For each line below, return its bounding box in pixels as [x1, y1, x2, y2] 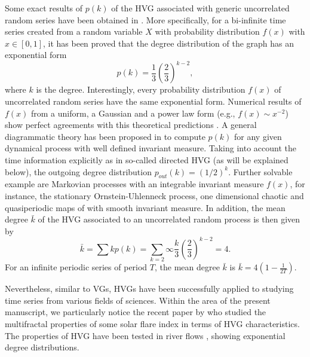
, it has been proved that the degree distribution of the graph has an [43, 36, 294, 49]
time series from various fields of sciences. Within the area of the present [5, 294, 271, 306]
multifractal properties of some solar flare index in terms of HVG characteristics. [5, 318, 300, 329]
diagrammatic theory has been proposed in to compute [5, 130, 205, 142]
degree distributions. [5, 341, 79, 353]
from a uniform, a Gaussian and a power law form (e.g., [31, 106, 235, 119]
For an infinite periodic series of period [5, 261, 148, 273]
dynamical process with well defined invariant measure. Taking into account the [5, 142, 297, 154]
